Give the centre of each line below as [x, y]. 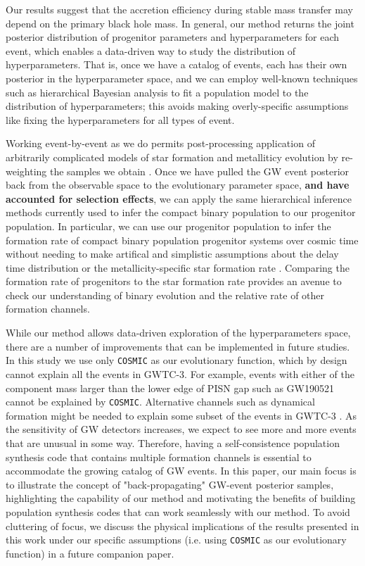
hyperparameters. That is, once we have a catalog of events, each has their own [177, 64]
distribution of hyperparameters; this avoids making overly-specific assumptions [177, 106]
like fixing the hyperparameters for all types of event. [120, 119]
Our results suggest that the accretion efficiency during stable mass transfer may [179, 9]
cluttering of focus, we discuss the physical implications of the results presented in [182, 526]
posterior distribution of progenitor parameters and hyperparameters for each [173, 37]
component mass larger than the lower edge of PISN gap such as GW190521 [170, 388]
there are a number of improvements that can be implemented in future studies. [178, 346]
